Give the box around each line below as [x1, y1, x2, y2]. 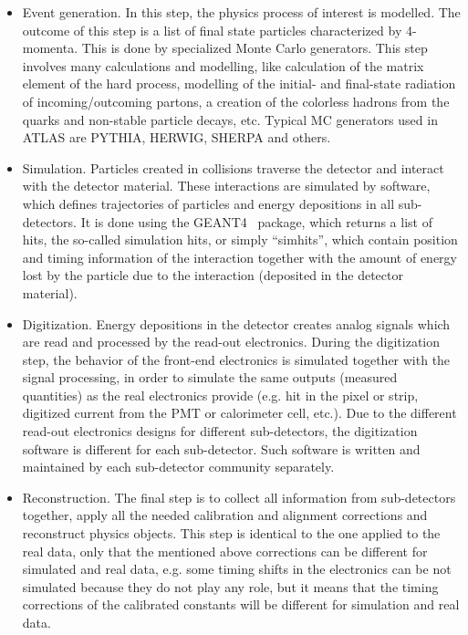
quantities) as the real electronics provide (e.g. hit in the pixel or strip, [22, 385, 419, 404]
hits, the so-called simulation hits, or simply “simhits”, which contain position [22, 230, 458, 249]
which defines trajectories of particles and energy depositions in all [22, 193, 395, 213]
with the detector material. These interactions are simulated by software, [22, 176, 431, 195]
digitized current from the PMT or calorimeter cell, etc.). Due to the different [22, 403, 457, 422]
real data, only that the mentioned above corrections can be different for [22, 541, 428, 560]
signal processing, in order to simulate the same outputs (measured [22, 368, 398, 387]
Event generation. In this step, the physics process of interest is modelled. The [22, 3, 461, 21]
